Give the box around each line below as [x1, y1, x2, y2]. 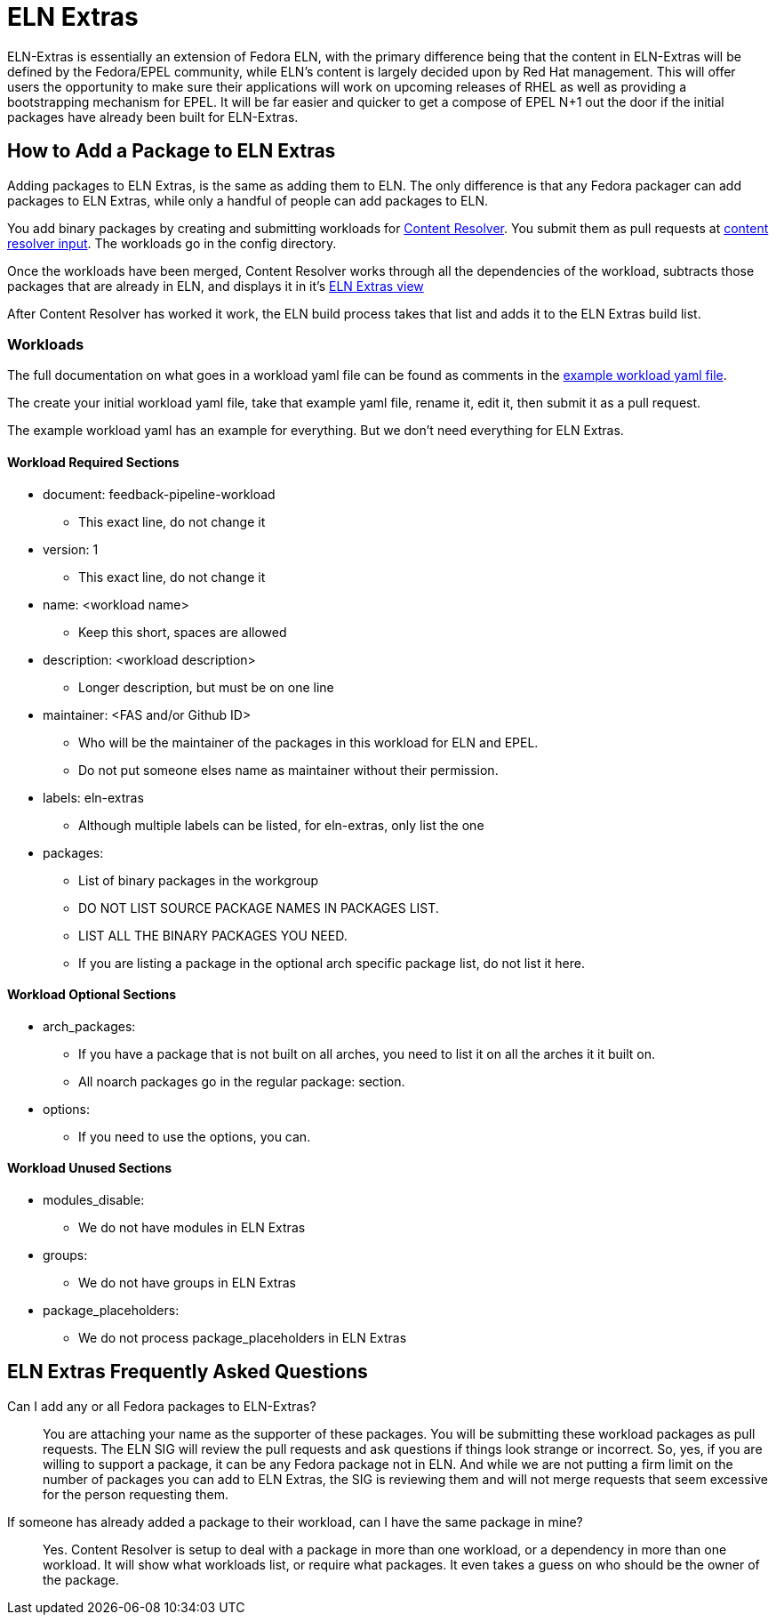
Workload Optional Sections [7, 987, 177, 1003]
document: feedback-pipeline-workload [43, 486, 276, 502]
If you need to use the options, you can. [78, 1128, 311, 1144]
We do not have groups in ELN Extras [78, 1275, 296, 1290]
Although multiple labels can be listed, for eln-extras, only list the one [78, 817, 484, 833]
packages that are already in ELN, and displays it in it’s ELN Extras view [7, 278, 424, 294]
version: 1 [43, 541, 99, 557]
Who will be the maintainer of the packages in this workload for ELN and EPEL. [78, 734, 539, 750]
